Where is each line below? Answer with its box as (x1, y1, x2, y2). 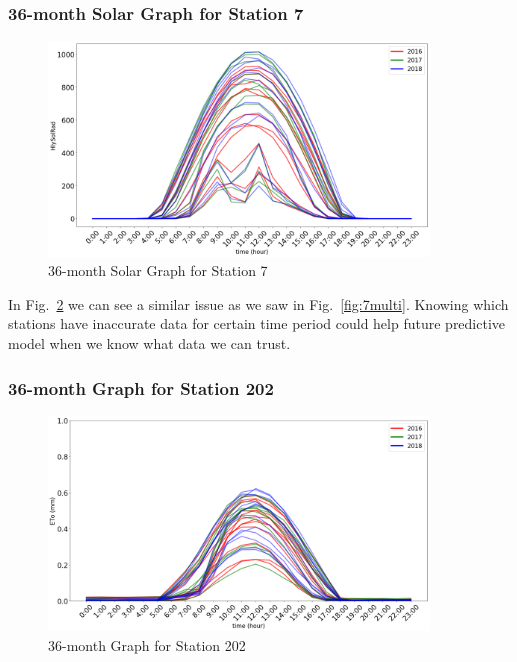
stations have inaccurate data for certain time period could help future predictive (8, 313, 506, 334)
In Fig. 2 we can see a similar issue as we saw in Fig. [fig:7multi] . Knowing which (8, 293, 509, 314)
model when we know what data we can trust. (8, 332, 291, 353)
